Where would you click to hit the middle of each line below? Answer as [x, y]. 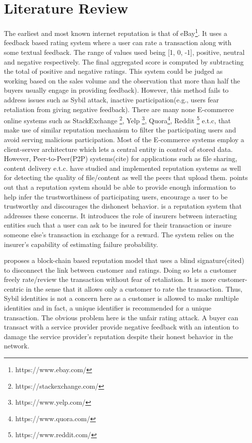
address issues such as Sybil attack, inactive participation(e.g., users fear [111, 99]
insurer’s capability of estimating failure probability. [81, 244]
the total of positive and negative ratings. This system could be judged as [113, 71]
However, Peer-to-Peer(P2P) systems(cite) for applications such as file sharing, [121, 158]
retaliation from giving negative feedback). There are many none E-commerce [119, 109]
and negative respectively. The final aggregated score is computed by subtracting [124, 61]
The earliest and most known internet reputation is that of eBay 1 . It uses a [116, 32]
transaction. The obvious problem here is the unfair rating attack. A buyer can [121, 317]
